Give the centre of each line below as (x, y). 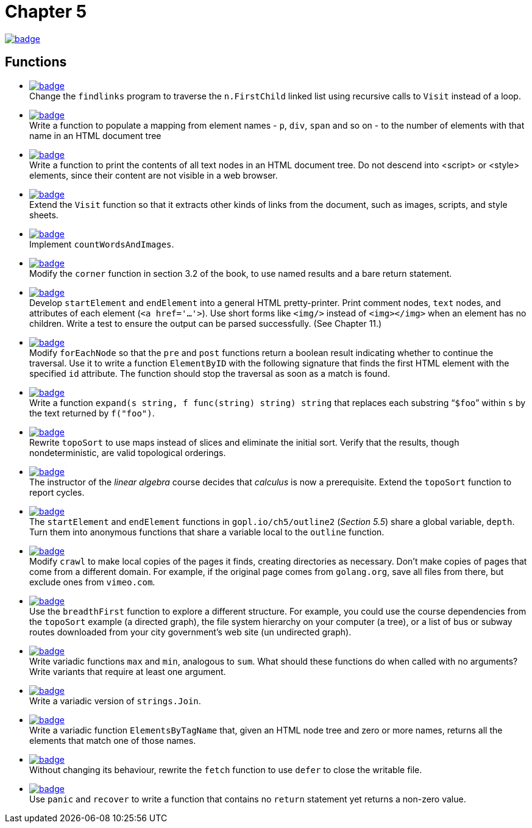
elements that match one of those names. (113, 740)
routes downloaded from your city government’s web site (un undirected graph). (190, 632)
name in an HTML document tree (95, 135)
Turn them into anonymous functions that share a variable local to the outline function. (207, 532)
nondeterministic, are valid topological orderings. (128, 452)
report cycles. (57, 492)
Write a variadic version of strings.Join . (115, 701)
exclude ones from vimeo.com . (92, 582)
